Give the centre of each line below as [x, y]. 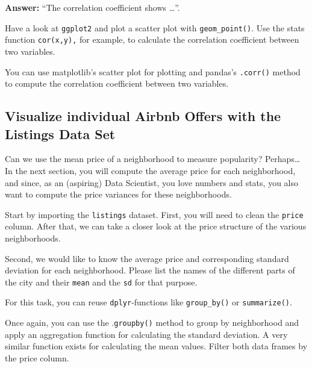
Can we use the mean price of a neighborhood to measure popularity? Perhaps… [153, 159]
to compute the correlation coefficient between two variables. [117, 83]
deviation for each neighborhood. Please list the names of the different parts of [150, 270]
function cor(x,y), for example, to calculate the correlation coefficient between [152, 39]
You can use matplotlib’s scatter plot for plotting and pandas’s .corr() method [153, 71]
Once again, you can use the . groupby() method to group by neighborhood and [152, 323]
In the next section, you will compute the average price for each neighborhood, [150, 170]
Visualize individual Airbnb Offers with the [143, 116]
